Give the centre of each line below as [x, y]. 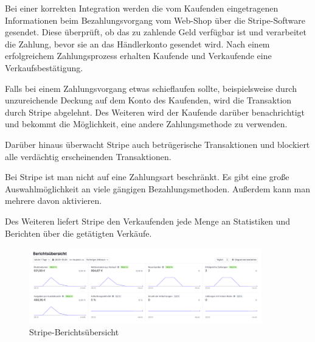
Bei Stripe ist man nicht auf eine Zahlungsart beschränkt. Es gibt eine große [147, 177]
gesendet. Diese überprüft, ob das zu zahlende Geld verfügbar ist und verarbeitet [156, 32]
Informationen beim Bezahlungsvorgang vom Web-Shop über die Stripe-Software [155, 20]
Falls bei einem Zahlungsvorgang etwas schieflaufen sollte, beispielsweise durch [151, 88]
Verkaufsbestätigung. [44, 67]
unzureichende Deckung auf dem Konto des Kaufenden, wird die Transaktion [148, 100]
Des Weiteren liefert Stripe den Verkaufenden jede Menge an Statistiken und [148, 221]
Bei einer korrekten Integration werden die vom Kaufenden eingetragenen [142, 8]
